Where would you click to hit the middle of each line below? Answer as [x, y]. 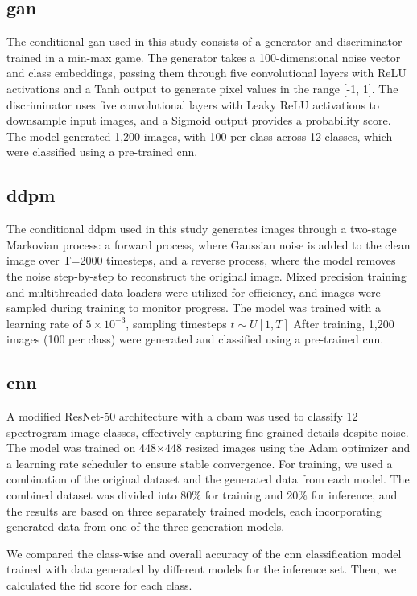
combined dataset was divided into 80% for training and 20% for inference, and [202, 495]
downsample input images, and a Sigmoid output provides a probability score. [199, 120]
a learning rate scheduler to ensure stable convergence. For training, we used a [200, 463]
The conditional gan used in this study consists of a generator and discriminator [204, 41]
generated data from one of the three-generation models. [146, 526]
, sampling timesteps [176, 323]
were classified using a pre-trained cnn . [102, 152]
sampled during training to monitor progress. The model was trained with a [194, 308]
